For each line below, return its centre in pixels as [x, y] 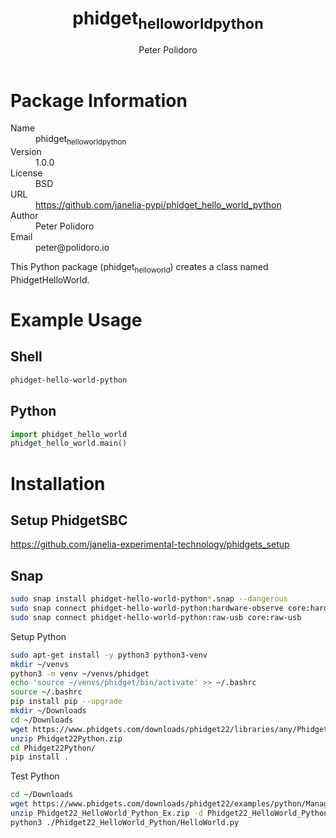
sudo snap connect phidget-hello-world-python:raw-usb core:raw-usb [156, 617]
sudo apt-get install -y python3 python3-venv [109, 655]
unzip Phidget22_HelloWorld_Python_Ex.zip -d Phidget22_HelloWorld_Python [169, 813]
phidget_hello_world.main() [69, 443]
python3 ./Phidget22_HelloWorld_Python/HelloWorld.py [125, 822]
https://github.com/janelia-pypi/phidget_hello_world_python [158, 205]
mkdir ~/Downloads [48, 711]
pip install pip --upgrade [66, 702]
